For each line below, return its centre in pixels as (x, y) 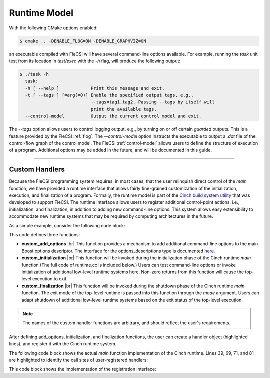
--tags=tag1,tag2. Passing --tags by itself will (153, 102)
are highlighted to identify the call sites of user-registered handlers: (79, 360)
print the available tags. (124, 109)
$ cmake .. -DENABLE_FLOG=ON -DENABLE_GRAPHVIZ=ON (83, 41)
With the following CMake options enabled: (53, 28)
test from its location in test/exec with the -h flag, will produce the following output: (95, 61)
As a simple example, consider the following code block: (67, 225)
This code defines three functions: (45, 235)
